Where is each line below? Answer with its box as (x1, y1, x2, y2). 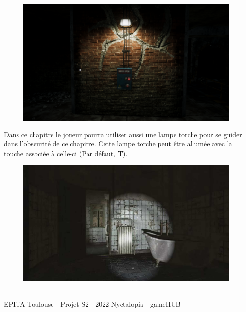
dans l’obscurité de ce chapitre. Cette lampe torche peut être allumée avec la (4, 139, 232, 149)
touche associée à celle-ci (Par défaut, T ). (4, 148, 128, 158)
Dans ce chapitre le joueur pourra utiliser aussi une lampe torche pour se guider (4, 129, 242, 139)
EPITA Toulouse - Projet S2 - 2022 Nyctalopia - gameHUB (4, 299, 181, 309)
